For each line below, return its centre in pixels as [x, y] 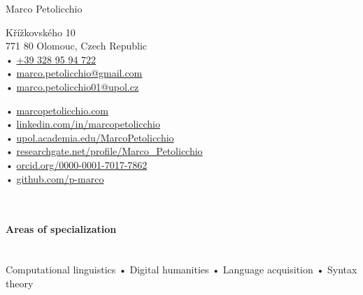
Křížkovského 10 [41, 32]
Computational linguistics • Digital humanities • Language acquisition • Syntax [181, 270]
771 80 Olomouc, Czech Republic [77, 46]
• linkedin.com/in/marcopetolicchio [83, 124]
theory [20, 283]
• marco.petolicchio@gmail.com [74, 73]
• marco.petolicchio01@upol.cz [72, 86]
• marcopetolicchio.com [57, 110]
